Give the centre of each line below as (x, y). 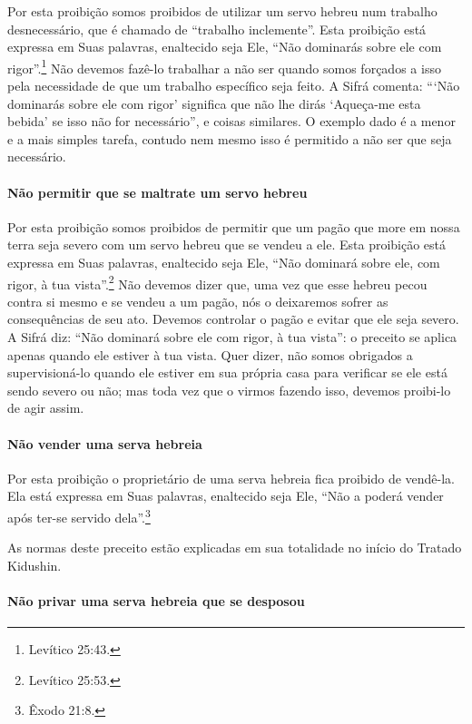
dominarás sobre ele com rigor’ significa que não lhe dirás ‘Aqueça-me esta (214, 103)
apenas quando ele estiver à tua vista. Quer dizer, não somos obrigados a (210, 354)
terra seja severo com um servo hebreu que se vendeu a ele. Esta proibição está (227, 245)
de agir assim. (46, 408)
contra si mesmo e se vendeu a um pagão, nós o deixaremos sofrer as (198, 301)
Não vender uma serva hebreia (105, 443)
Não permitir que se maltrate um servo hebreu (157, 192)
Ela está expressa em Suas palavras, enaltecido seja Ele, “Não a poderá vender (226, 496)
